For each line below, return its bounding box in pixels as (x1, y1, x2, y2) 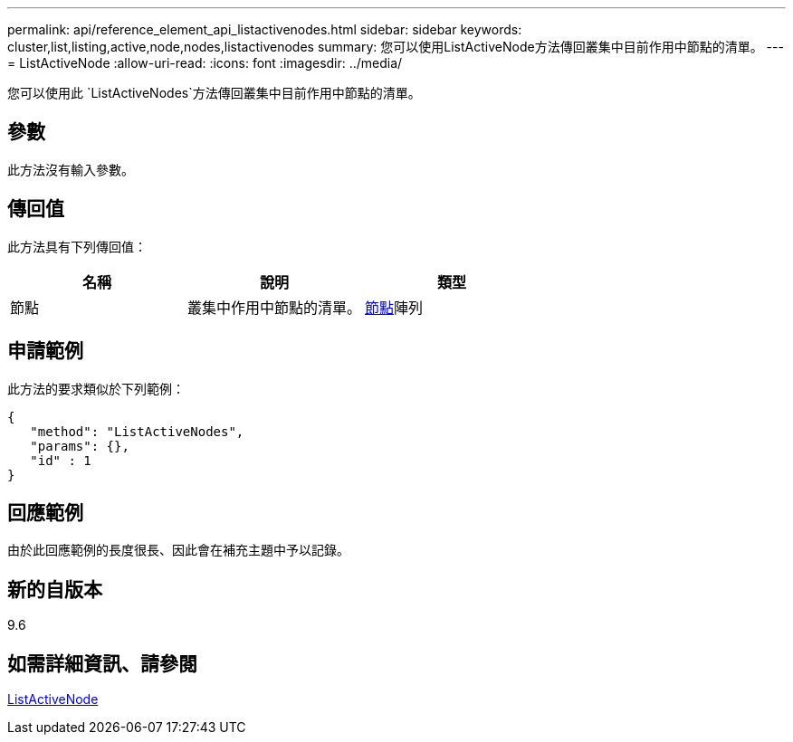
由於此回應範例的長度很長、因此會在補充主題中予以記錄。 (7, 542, 349, 558)
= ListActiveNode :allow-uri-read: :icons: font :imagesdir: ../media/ (7, 55, 403, 71)
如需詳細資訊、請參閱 (7, 652, 197, 675)
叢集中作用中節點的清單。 (187, 298, 362, 317)
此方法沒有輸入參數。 (7, 161, 134, 177)
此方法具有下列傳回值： (7, 238, 147, 254)
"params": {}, (30, 438, 129, 453)
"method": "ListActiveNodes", (30, 423, 244, 439)
